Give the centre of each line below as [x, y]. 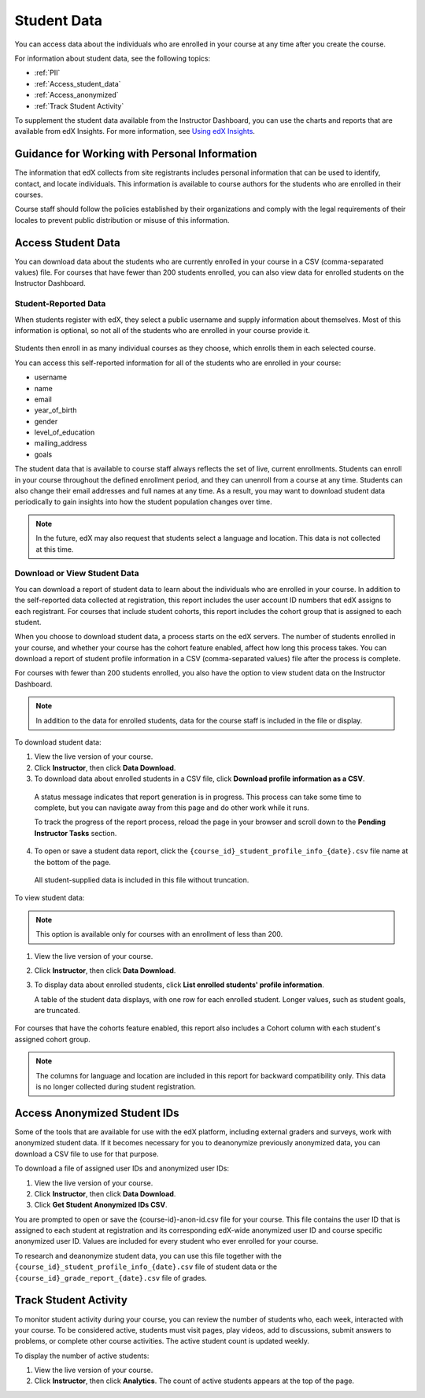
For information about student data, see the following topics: [113, 58]
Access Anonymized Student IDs [97, 1113]
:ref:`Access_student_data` [78, 83]
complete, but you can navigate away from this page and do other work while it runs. [172, 808]
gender [46, 421]
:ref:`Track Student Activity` [79, 105]
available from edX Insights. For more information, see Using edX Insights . [135, 131]
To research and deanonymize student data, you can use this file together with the [148, 1256]
